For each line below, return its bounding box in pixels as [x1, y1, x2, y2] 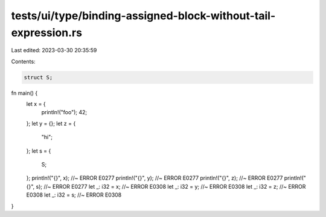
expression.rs [11, 26, 83, 39]
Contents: [11, 58, 36, 65]
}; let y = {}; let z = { [26, 120, 76, 127]
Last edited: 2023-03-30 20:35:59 [11, 47, 97, 54]
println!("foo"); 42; [41, 109, 88, 116]
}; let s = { [26, 147, 51, 154]
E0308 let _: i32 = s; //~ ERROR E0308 [26, 191, 122, 198]
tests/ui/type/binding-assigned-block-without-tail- [11, 9, 276, 22]
